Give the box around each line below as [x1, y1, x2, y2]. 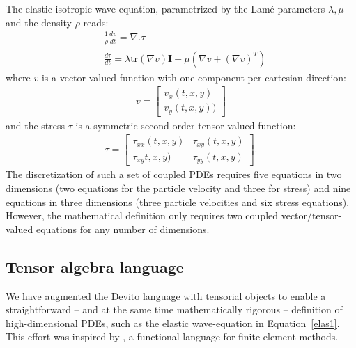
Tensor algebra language [6, 255, 184, 277]
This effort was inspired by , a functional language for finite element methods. [6, 329, 339, 344]
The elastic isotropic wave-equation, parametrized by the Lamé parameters [6, 1, 325, 15]
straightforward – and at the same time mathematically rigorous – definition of [6, 302, 343, 317]
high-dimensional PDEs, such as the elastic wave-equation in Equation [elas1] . [6, 315, 340, 330]
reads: [83, 15, 109, 29]
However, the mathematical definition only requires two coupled [6, 208, 279, 223]
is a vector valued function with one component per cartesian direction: [41, 70, 346, 84]
